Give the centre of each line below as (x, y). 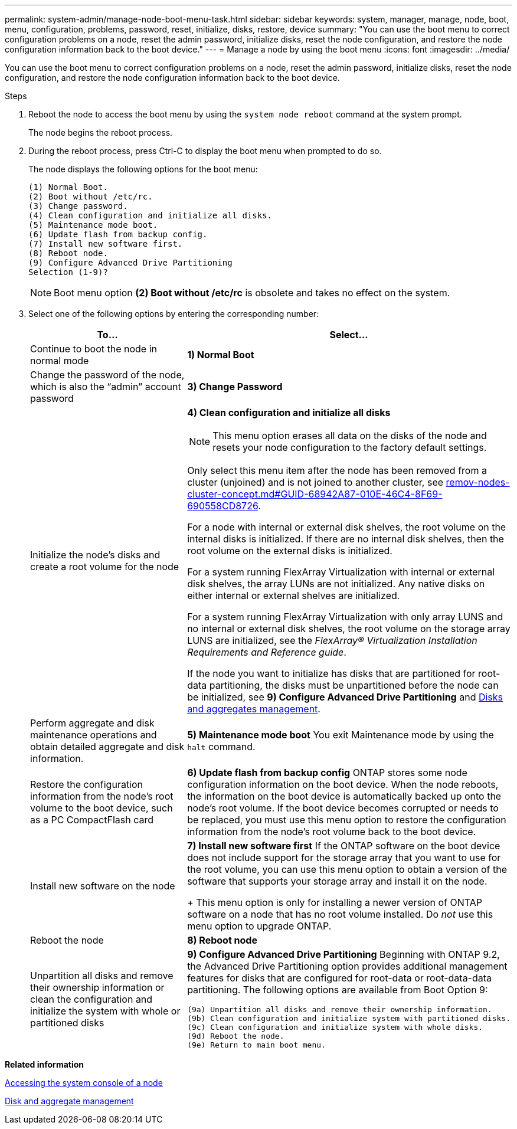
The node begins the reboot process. (101, 132)
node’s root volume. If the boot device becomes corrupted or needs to (343, 808)
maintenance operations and (94, 735)
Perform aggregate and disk (92, 723)
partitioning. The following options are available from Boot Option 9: (338, 990)
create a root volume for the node (105, 567)
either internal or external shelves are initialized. (294, 595)
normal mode (60, 361)
